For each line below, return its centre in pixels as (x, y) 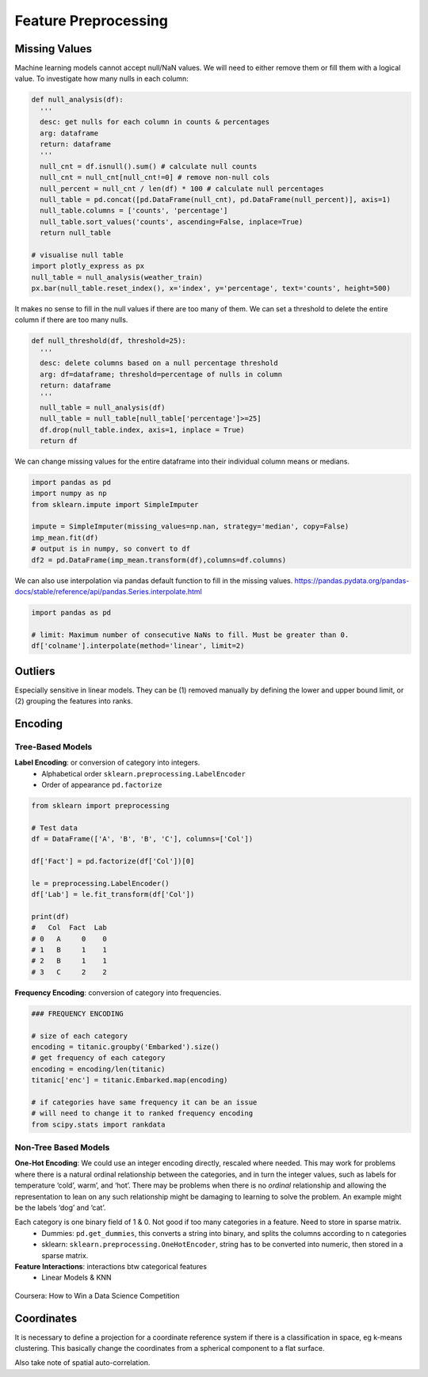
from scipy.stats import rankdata (98, 1124)
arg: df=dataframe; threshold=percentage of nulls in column (161, 374)
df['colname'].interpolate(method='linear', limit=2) (138, 646)
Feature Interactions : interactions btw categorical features (111, 1266)
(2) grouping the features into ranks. (74, 701)
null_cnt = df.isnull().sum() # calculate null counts (149, 166)
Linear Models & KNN (76, 1278)
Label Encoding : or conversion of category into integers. (107, 763)
